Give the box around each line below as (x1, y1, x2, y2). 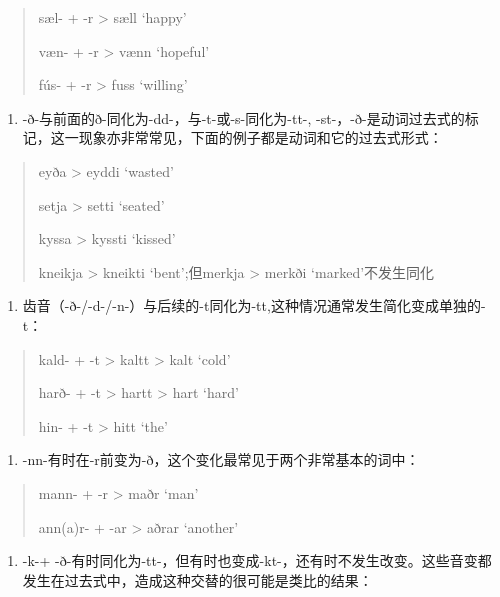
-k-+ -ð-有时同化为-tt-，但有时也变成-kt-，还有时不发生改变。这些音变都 (22, 550, 492, 571)
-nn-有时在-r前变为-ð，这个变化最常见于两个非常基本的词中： (22, 449, 420, 470)
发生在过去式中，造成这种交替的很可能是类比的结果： (22, 569, 373, 590)
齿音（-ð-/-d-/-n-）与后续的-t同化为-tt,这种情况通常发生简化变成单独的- (22, 295, 486, 316)
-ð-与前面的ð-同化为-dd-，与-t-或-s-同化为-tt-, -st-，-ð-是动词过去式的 (22, 107, 465, 128)
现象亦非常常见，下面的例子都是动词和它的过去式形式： (78, 127, 443, 148)
